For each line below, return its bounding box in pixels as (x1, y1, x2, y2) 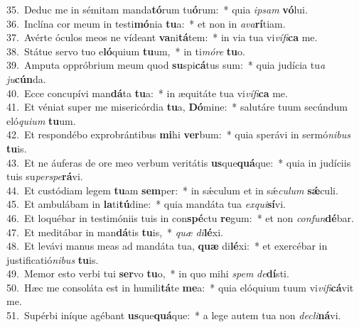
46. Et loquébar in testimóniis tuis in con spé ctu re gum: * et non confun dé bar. (6, 210, 354, 225)
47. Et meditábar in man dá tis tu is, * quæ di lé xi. (6, 224, 223, 239)
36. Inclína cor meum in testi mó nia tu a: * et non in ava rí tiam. (6, 16, 286, 31)
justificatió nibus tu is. (6, 252, 99, 267)
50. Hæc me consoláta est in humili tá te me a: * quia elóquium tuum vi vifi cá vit (6, 279, 354, 294)
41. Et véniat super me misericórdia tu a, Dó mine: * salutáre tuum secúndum (6, 99, 348, 114)
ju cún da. (6, 71, 46, 86)
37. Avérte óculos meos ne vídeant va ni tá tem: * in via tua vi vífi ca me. (6, 30, 318, 45)
